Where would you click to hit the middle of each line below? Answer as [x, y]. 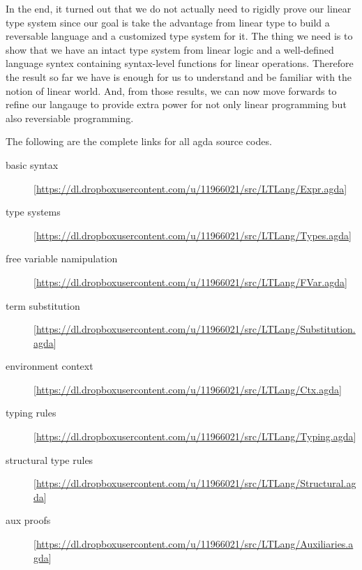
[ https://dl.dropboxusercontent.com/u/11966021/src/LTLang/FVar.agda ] [190, 282]
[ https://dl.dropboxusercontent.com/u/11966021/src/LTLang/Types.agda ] [193, 235]
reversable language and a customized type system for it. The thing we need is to [179, 36]
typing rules [31, 413]
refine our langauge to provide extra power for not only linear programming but [176, 104]
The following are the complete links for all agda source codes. [139, 141]
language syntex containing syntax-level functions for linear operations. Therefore [180, 63]
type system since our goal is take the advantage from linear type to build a [168, 22]
